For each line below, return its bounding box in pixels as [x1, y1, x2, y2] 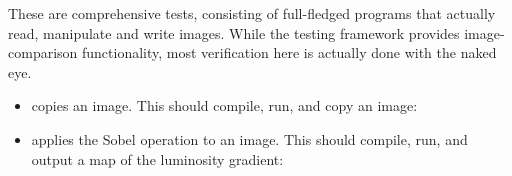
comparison [8, 42, 78, 63]
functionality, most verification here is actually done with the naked [82, 42, 497, 63]
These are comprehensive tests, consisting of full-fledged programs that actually [8, 3, 496, 23]
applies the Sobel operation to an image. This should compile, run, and [31, 128, 468, 149]
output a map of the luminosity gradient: [31, 148, 284, 169]
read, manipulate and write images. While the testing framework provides [8, 22, 460, 43]
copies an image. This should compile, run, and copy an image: [31, 95, 418, 116]
